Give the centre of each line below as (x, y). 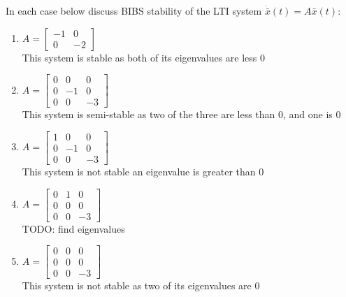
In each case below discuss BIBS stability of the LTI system (134, 10)
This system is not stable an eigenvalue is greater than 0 (143, 171)
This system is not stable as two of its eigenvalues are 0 (141, 285)
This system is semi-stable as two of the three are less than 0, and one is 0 (181, 114)
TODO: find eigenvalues (73, 228)
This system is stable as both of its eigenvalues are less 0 (144, 57)
